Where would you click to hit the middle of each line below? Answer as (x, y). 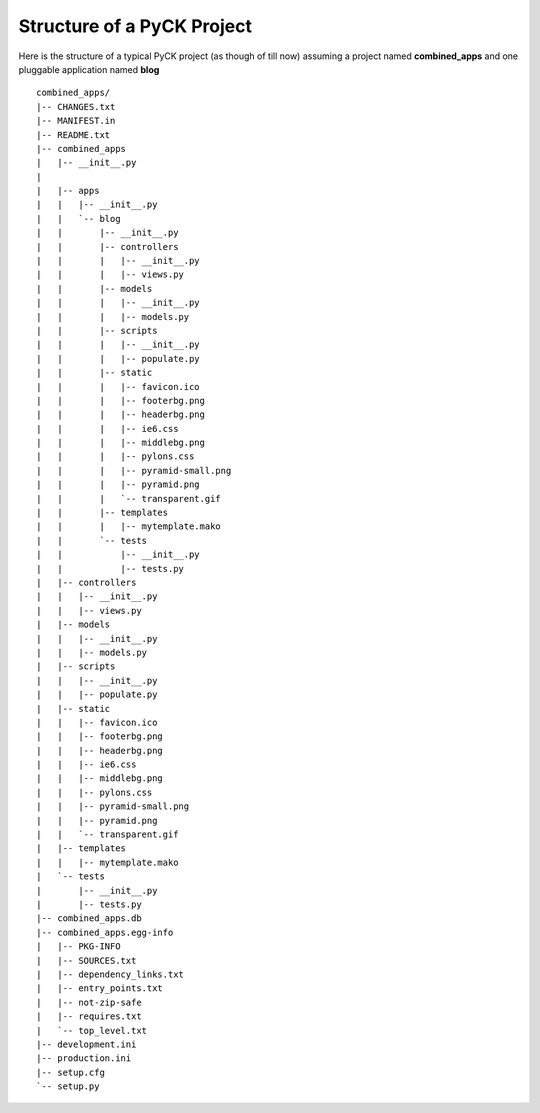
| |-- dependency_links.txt (110, 974)
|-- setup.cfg (70, 1072)
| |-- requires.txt (89, 1016)
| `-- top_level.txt (92, 1030)
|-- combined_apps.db (89, 918)
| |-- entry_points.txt (100, 988)
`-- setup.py (68, 1086)
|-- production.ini (84, 1058)
